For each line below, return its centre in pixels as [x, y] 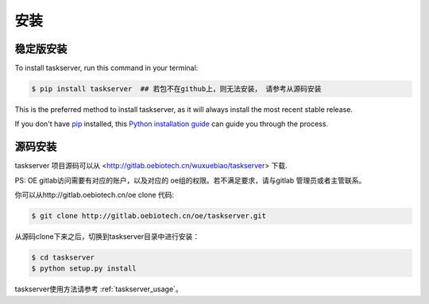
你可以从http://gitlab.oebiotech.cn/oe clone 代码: [95, 195]
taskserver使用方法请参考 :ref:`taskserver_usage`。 [99, 289]
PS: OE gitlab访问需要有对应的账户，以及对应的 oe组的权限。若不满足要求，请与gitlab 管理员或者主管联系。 [190, 180]
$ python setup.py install [84, 269]
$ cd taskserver [63, 258]
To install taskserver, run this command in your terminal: [106, 68]
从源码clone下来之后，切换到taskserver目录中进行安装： [107, 237]
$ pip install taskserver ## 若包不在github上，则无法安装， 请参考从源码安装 [176, 89]
